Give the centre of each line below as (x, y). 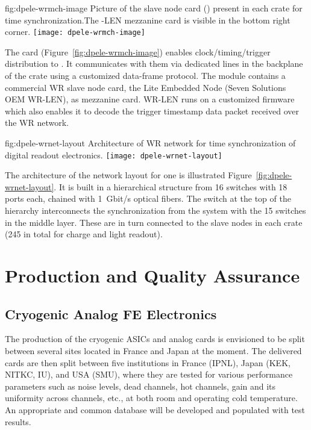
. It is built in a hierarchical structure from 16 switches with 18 (171, 186)
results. (18, 421)
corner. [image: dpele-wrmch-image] (75, 32)
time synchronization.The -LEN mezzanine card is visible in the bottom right (148, 20)
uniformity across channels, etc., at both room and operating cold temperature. (151, 398)
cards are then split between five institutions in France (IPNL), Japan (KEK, (148, 362)
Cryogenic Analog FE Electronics (111, 313)
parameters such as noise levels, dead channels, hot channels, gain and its (140, 386)
